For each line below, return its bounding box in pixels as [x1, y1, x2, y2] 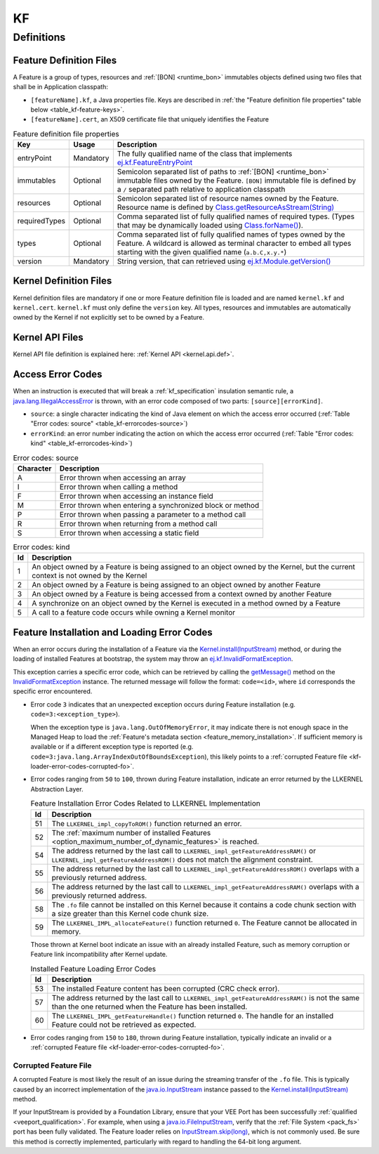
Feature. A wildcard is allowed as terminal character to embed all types [117, 239, 352, 249]
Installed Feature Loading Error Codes [30, 964, 157, 973]
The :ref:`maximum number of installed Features [51, 827, 211, 837]
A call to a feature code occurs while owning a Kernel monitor [32, 608, 235, 617]
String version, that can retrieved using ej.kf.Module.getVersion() [117, 256, 331, 266]
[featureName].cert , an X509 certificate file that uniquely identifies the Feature [30, 115, 270, 124]
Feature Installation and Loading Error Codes [13, 626, 213, 638]
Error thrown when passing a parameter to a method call [60, 509, 246, 519]
